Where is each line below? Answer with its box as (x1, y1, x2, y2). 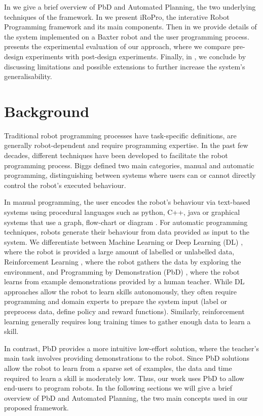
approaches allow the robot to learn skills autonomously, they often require (4, 286, 237, 296)
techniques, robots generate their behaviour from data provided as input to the (4, 226, 249, 237)
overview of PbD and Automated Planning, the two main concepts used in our (4, 392, 248, 403)
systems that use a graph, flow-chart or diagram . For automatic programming (4, 216, 248, 227)
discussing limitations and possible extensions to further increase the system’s (4, 61, 245, 71)
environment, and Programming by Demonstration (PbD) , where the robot (4, 266, 240, 277)
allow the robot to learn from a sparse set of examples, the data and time (4, 362, 232, 373)
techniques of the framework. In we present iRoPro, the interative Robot (4, 11, 230, 22)
